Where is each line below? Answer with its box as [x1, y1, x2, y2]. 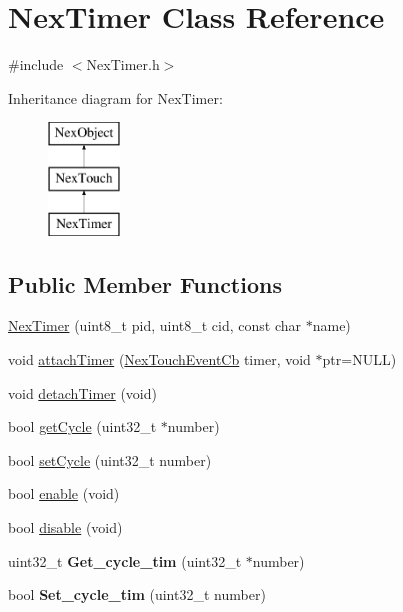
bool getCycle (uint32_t [8, 416, 157, 437]
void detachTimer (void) [8, 382, 157, 403]
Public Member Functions [8, 268, 282, 299]
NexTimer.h [86, 54, 160, 75]
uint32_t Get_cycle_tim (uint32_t [8, 550, 242, 571]
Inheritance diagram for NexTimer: [8, 87, 223, 108]
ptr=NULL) [322, 349, 397, 370]
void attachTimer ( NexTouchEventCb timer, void [8, 349, 311, 370]
